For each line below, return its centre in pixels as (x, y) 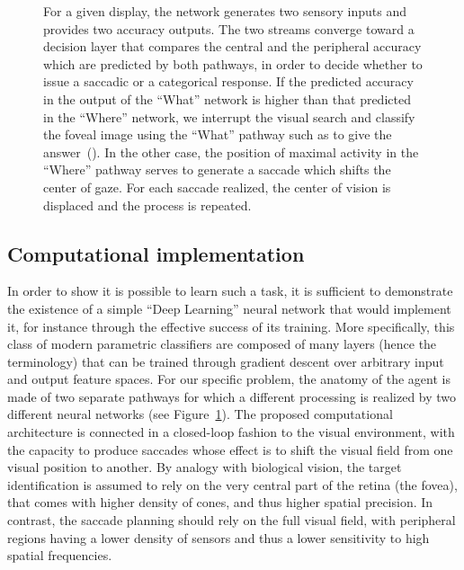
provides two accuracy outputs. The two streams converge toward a (229, 28)
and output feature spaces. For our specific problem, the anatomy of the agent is (229, 379)
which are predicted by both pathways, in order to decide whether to (233, 63)
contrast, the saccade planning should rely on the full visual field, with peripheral (232, 520)
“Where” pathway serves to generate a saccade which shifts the (217, 169)
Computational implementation (156, 253)
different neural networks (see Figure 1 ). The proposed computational (200, 414)
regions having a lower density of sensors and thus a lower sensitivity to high (219, 537)
